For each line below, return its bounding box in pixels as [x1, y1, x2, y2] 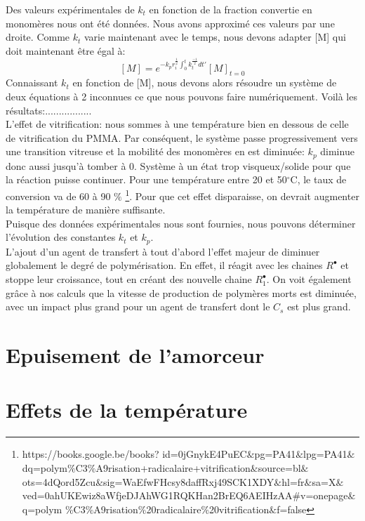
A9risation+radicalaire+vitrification [95, 460, 251, 475]
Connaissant [6, 75, 58, 90]
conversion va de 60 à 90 [6, 188, 111, 203]
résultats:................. [6, 103, 92, 117]
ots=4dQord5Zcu [22, 474, 96, 489]
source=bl [258, 460, 301, 475]
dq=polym [22, 460, 67, 475]
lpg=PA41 [303, 447, 347, 461]
